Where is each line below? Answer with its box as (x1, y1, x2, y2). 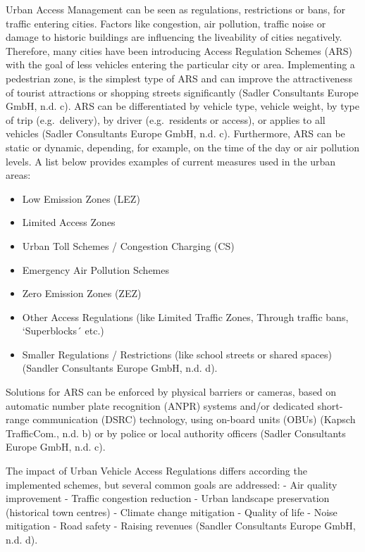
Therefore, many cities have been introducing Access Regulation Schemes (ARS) (6, 43, 352, 58)
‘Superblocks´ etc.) (22, 323, 104, 338)
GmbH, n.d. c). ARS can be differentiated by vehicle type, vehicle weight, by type (6, 99, 359, 113)
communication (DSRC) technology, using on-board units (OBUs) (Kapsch (32, 412, 356, 427)
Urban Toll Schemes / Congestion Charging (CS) (22, 238, 235, 253)
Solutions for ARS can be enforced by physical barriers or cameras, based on (6, 384, 337, 399)
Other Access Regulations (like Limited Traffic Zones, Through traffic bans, (22, 309, 349, 324)
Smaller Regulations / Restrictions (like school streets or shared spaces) (22, 346, 332, 361)
